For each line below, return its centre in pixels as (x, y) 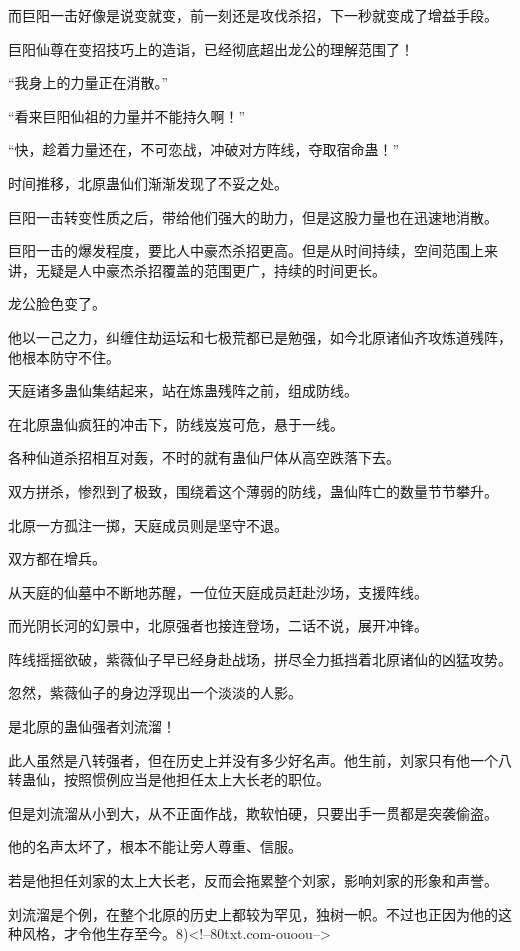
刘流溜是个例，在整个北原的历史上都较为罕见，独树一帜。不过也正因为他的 (253, 913)
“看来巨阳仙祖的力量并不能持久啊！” (127, 115)
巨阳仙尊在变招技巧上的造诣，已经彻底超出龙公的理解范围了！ (211, 48)
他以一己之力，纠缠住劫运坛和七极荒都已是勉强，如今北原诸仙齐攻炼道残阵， (260, 336)
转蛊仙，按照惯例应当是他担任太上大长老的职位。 (169, 779)
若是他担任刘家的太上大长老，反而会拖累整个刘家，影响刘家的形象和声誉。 (253, 880)
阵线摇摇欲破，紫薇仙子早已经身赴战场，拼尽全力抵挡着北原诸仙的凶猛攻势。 (260, 658)
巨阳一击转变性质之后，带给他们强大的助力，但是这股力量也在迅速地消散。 (253, 216)
